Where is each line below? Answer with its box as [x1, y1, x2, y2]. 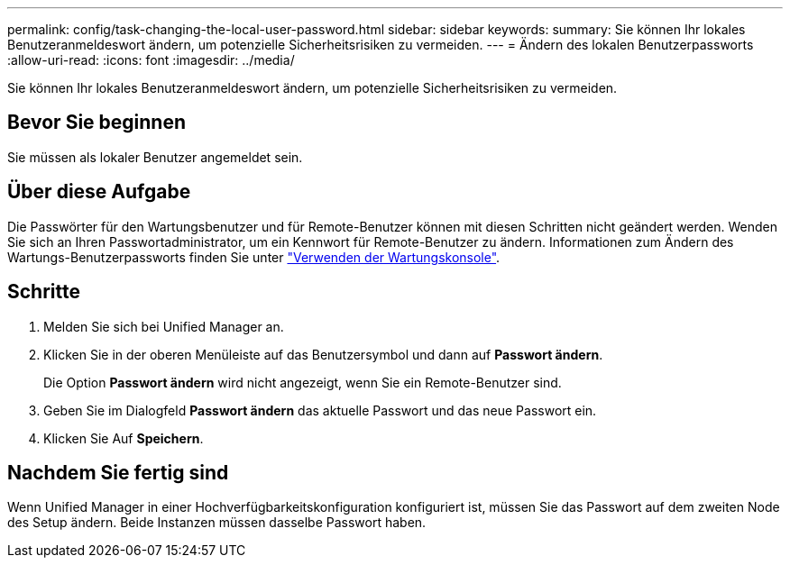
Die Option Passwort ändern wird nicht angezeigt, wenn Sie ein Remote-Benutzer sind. [43, 374, 562, 390]
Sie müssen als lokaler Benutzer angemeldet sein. [7, 149, 303, 165]
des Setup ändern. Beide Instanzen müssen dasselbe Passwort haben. [7, 515, 427, 531]
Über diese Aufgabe [7, 180, 191, 204]
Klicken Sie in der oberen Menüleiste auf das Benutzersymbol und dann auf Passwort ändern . [43, 346, 603, 362]
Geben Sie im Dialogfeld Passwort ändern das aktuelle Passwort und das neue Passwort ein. [43, 402, 597, 418]
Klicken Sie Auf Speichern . [43, 430, 204, 446]
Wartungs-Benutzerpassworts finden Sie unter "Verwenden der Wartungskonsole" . [7, 249, 501, 265]
